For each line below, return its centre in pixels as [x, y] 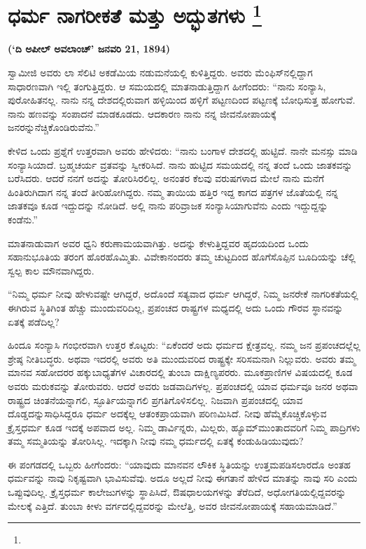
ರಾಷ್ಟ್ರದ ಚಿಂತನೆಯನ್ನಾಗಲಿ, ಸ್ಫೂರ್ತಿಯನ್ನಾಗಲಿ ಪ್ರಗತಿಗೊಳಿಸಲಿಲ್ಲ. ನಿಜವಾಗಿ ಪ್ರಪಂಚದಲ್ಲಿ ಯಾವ [155, 399]
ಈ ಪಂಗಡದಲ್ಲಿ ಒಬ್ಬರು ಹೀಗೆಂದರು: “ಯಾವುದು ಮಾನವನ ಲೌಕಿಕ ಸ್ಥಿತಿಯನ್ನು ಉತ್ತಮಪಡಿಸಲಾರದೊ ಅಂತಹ [179, 464]
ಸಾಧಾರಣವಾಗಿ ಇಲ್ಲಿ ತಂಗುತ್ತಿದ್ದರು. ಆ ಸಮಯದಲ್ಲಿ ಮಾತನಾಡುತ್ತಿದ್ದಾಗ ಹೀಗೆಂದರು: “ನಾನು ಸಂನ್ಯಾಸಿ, [167, 86]
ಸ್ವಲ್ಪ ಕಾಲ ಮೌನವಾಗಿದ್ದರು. [51, 270]
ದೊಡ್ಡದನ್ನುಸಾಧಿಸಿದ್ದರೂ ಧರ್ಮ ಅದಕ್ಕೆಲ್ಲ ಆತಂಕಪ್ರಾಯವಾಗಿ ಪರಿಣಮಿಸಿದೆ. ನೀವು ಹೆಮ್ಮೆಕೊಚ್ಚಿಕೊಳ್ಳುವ [167, 414]
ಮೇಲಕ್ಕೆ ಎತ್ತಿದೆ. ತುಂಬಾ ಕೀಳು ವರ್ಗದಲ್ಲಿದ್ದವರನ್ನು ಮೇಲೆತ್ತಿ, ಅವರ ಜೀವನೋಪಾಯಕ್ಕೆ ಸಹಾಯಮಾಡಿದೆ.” [173, 505]
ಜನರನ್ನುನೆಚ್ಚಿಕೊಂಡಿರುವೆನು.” [54, 127]
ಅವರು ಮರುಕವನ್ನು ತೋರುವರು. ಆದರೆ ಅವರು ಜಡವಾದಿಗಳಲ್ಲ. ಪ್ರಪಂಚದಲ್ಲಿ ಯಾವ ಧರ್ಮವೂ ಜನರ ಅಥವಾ [183, 385]
